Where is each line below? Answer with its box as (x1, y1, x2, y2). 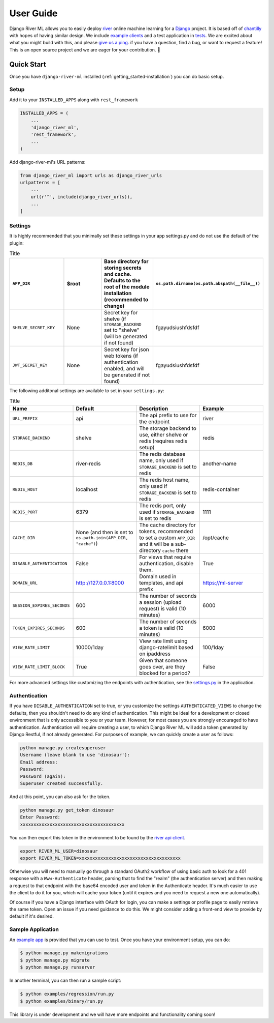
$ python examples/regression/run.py (20, 991, 114, 997)
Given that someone (139, 657, 188, 664)
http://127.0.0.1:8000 (76, 579, 124, 587)
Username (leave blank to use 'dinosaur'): (20, 752, 130, 758)
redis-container (202, 486, 239, 493)
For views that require (139, 553, 191, 561)
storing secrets (104, 264, 142, 271)
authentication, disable (139, 560, 194, 567)
